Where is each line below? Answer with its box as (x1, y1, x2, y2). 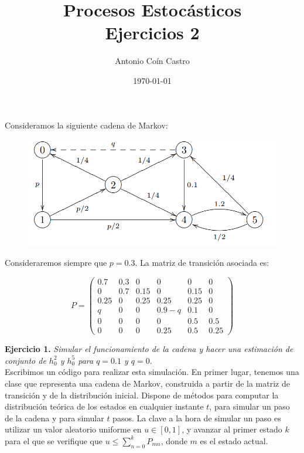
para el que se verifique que (5, 434, 103, 447)
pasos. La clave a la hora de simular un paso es (112, 411, 281, 424)
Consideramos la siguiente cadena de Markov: (5, 119, 168, 131)
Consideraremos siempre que (5, 256, 107, 269)
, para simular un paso (209, 400, 290, 413)
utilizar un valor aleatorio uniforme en (5, 423, 142, 435)
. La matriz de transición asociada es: (135, 256, 269, 269)
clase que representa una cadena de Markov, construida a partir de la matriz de (5, 377, 290, 389)
